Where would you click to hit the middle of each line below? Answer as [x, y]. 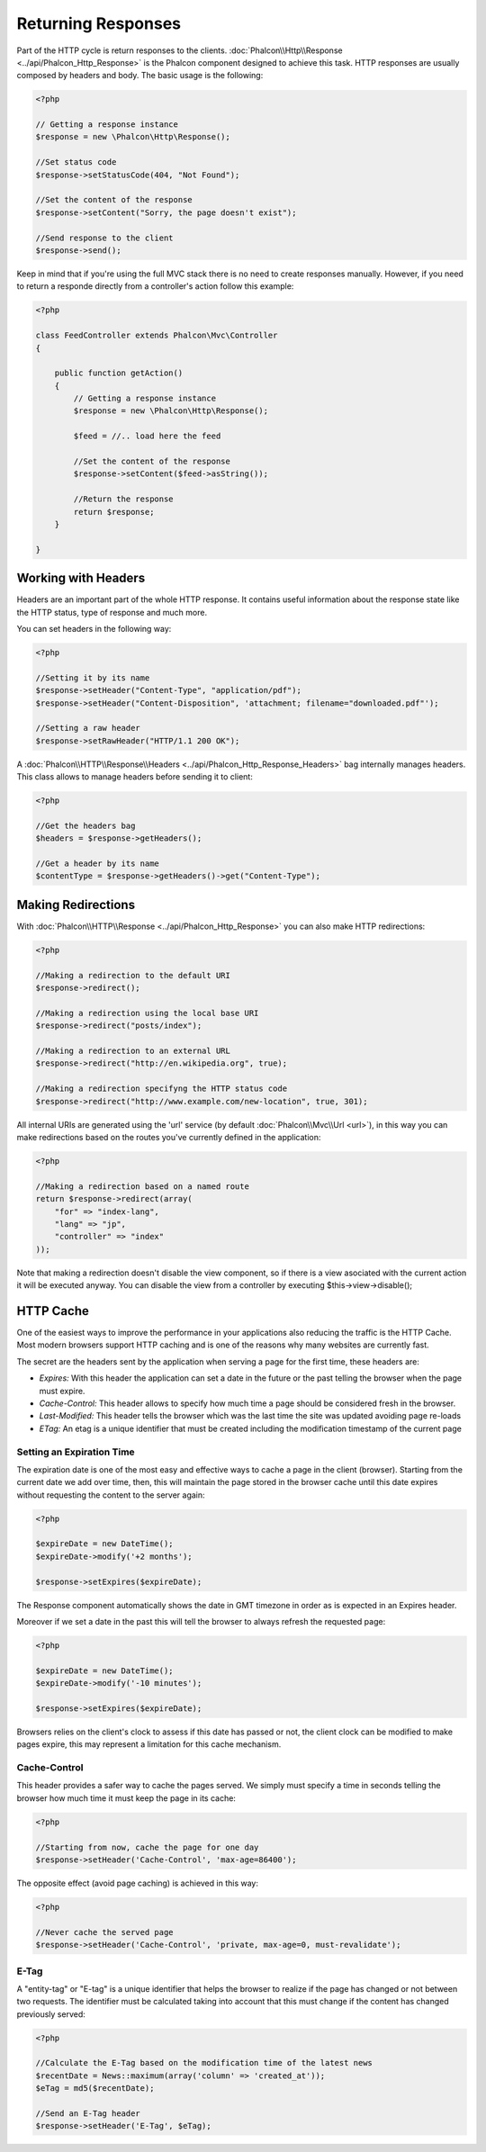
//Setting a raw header [88, 728]
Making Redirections [76, 905]
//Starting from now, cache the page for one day [147, 1847]
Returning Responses [99, 23]
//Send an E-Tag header [88, 2113]
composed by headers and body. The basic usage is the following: [140, 76]
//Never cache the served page [105, 1932]
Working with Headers [81, 578]
